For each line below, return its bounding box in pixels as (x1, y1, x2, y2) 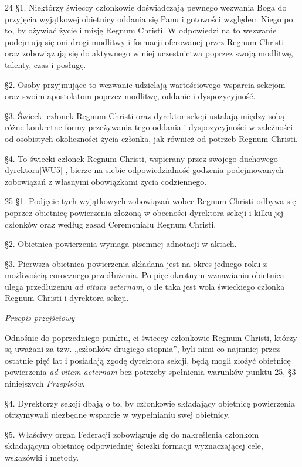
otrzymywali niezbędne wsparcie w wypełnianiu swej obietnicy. (5, 408, 230, 421)
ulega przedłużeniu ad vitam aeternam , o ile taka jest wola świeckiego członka (5, 280, 285, 292)
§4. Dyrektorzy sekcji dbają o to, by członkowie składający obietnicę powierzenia (5, 397, 295, 409)
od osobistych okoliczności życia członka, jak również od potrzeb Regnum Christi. (5, 132, 298, 144)
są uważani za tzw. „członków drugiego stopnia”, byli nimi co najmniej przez (5, 343, 280, 355)
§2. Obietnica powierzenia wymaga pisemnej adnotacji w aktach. (5, 238, 237, 250)
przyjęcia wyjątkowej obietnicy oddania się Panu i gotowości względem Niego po (5, 12, 293, 25)
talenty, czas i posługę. (5, 58, 86, 70)
